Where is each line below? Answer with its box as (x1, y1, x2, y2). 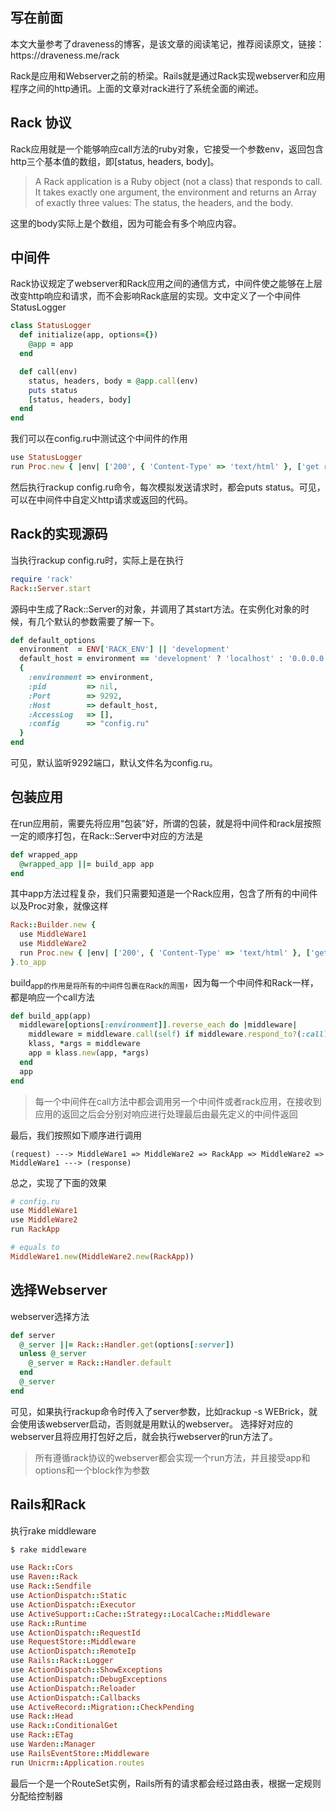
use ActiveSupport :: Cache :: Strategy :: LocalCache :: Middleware (10, 1609, 271, 1619)
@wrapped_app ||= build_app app (19, 859, 155, 869)
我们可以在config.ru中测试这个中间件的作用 (10, 433, 188, 445)
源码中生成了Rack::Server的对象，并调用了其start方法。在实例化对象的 (10, 603, 302, 615)
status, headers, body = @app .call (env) (28, 376, 199, 386)
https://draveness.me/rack (10, 49, 120, 61)
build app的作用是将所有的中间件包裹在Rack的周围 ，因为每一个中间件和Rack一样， (10, 976, 319, 991)
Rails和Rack (10, 1496, 87, 1513)
